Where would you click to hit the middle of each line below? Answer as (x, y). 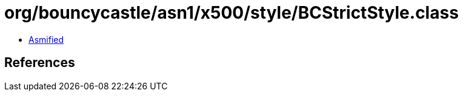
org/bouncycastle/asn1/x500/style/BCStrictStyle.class (232, 13)
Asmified (46, 39)
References (40, 63)
